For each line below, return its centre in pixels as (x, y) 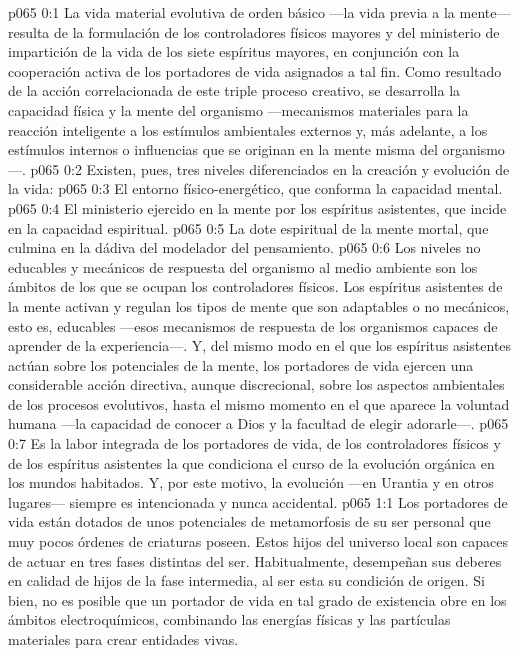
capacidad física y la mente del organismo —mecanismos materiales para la (238, 109)
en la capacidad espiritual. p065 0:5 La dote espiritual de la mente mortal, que (248, 227)
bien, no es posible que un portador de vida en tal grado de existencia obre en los (257, 599)
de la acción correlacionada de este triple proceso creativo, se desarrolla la (234, 90)
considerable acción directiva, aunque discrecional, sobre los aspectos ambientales (256, 384)
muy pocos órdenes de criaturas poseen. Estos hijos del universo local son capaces (258, 541)
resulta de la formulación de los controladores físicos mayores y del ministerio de (254, 31)
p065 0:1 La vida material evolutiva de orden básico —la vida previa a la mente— (259, 12)
